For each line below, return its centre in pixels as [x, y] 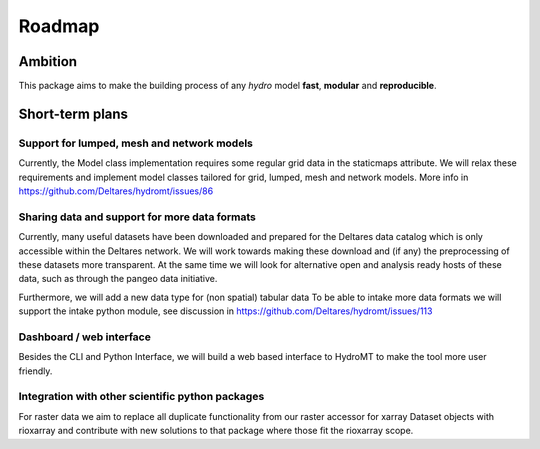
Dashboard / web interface [85, 337]
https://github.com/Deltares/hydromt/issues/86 [116, 191]
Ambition [48, 61]
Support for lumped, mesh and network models [136, 143]
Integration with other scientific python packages [141, 397]
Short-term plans [73, 113]
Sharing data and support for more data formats [137, 217]
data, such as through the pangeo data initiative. [118, 279]
